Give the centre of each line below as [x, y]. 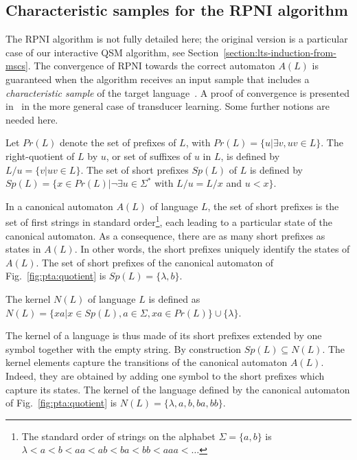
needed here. [32, 119]
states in [23, 249]
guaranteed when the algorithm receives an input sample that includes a [158, 79]
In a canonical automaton [59, 206]
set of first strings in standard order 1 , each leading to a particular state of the [169, 221]
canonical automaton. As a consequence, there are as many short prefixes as [165, 235]
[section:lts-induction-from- [280, 52]
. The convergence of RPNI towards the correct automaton [151, 66]
